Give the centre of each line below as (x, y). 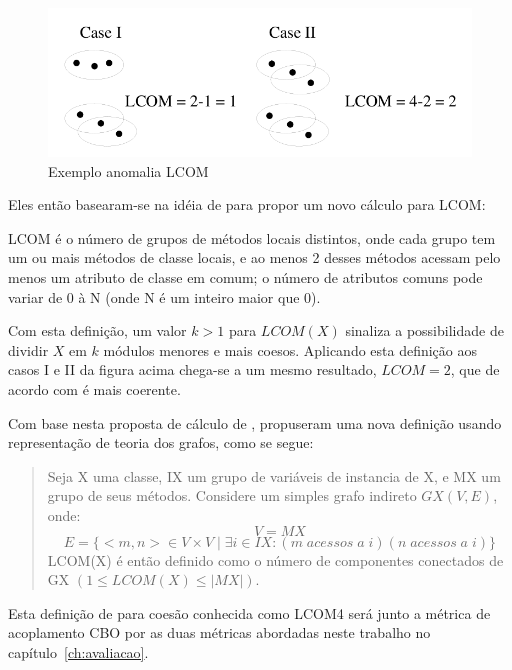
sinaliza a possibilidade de (424, 330)
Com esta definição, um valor (97, 330)
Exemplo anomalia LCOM (128, 170)
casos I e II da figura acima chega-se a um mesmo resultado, (192, 369)
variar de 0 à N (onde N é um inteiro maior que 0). (164, 296)
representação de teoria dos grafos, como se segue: (161, 442)
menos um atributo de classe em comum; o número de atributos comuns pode (245, 277)
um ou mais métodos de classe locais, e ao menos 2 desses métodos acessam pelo (254, 257)
